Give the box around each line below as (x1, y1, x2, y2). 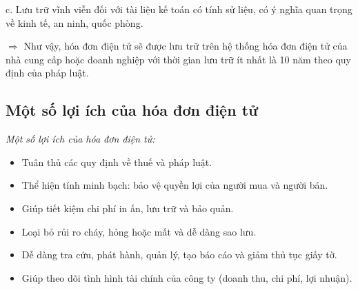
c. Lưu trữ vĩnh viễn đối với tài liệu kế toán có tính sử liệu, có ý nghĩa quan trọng (6, 2, 352, 16)
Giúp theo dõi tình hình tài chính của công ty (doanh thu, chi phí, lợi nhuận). (21, 270, 352, 284)
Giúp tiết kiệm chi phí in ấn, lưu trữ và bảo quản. (21, 200, 234, 215)
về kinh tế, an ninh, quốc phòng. (6, 15, 143, 30)
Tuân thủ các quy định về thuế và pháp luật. (21, 154, 212, 169)
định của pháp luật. (6, 65, 89, 80)
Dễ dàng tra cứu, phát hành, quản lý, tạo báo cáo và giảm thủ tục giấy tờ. (21, 247, 337, 262)
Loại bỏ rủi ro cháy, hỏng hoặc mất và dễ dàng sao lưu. (21, 224, 257, 238)
